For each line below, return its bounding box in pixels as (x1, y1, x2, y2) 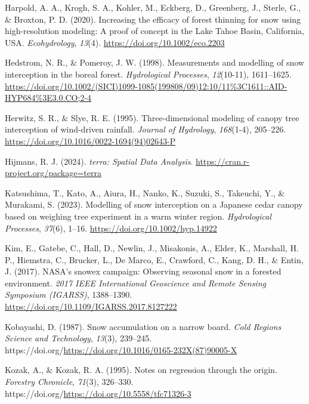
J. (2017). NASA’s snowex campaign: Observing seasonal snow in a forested (5, 265, 282, 277)
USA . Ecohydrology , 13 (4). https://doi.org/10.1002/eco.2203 (5, 36, 225, 48)
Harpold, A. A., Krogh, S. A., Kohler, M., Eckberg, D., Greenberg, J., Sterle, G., (5, 1, 301, 13)
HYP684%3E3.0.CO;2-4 (5, 91, 92, 104)
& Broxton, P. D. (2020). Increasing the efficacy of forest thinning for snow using (5, 13, 301, 25)
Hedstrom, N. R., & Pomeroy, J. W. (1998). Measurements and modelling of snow (5, 56, 304, 69)
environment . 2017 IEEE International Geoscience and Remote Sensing (5, 276, 266, 289)
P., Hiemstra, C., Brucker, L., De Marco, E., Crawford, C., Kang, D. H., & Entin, (5, 253, 304, 266)
